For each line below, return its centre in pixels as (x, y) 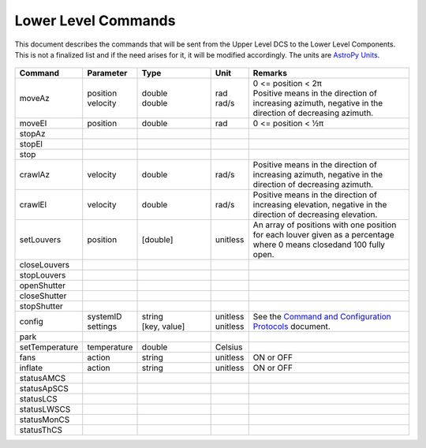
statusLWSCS (45, 409)
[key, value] (163, 327)
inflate (31, 368)
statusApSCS (44, 389)
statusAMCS (43, 379)
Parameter (107, 73)
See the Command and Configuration (322, 317)
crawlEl (33, 205)
